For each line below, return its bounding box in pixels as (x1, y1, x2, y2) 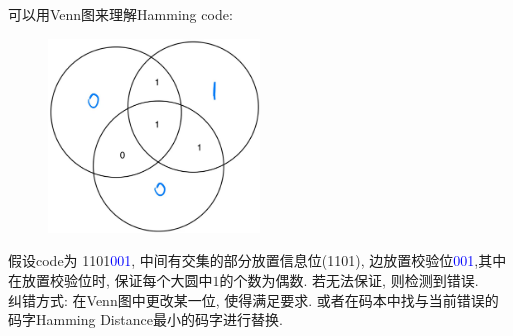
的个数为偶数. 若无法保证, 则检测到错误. (219, 269, 479, 290)
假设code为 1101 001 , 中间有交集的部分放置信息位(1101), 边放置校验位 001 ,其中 (8, 250, 507, 271)
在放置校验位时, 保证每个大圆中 (8, 269, 213, 290)
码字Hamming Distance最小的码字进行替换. (8, 309, 283, 330)
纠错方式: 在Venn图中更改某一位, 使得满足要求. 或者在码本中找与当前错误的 (8, 289, 499, 310)
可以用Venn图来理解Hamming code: (8, 4, 233, 24)
